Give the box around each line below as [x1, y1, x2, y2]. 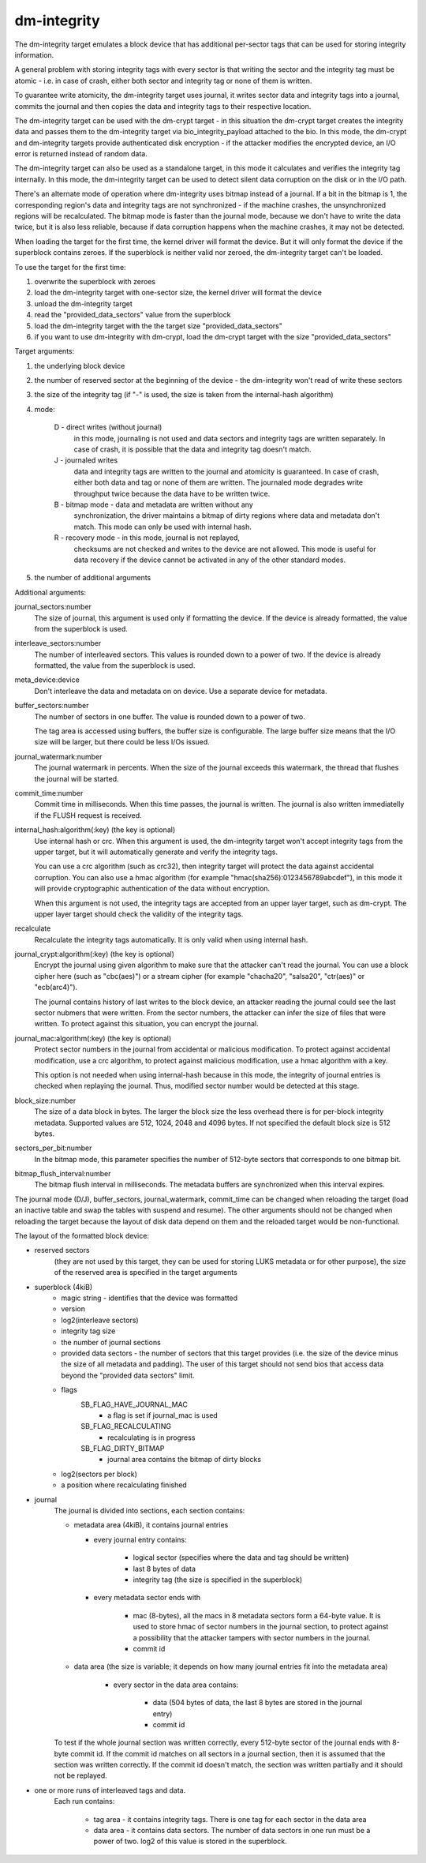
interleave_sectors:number [14, 639, 102, 648]
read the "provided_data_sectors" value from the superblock [34, 310, 231, 320]
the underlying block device [34, 361, 125, 370]
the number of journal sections [61, 1337, 161, 1347]
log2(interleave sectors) [61, 1315, 139, 1325]
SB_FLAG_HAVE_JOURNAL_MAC [80, 1400, 189, 1409]
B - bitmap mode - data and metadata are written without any [54, 500, 254, 509]
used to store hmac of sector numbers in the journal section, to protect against [133, 1622, 389, 1632]
